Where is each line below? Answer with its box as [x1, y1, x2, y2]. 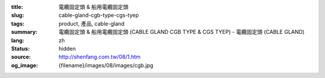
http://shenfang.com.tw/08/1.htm [58, 54, 141, 61]
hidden [58, 45, 76, 52]
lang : [11, 36, 25, 44]
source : [11, 54, 31, 61]
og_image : [11, 61, 39, 68]
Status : [11, 45, 30, 52]
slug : [11, 12, 24, 19]
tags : [11, 20, 25, 27]
